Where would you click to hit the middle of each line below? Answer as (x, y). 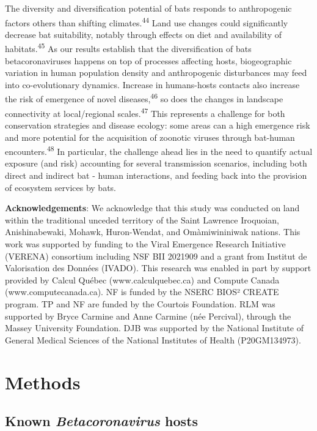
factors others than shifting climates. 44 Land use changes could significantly (147, 21)
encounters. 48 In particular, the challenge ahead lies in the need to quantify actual (159, 150)
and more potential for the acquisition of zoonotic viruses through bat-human (150, 137)
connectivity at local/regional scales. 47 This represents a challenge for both (145, 112)
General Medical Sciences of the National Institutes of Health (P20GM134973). (153, 339)
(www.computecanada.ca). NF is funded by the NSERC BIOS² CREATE (142, 292)
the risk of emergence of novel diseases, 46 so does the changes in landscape (144, 98)
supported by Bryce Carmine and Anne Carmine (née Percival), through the (148, 316)
